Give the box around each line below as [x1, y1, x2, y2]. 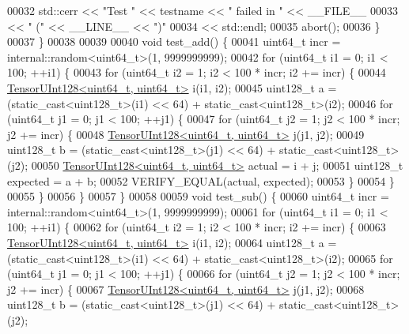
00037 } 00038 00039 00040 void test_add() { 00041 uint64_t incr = [7, 33, 341, 50]
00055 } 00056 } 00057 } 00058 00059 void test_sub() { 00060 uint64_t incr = [7, 188, 389, 205]
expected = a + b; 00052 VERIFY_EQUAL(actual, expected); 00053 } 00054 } [7, 172, 395, 189]
